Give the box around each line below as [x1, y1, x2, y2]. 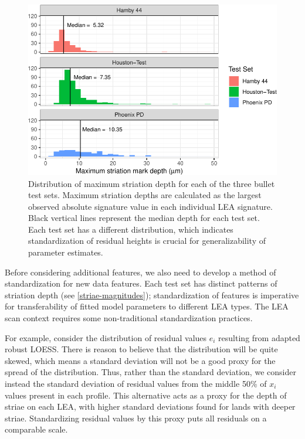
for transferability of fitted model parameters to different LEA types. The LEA [5, 300, 289, 312]
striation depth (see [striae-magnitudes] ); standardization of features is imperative [5, 288, 299, 301]
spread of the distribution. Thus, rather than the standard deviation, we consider [5, 366, 296, 378]
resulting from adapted [218, 331, 300, 343]
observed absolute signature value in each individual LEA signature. [28, 200, 273, 212]
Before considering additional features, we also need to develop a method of [5, 266, 276, 278]
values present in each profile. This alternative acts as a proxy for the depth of [5, 389, 287, 401]
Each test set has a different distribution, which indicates [28, 223, 233, 235]
